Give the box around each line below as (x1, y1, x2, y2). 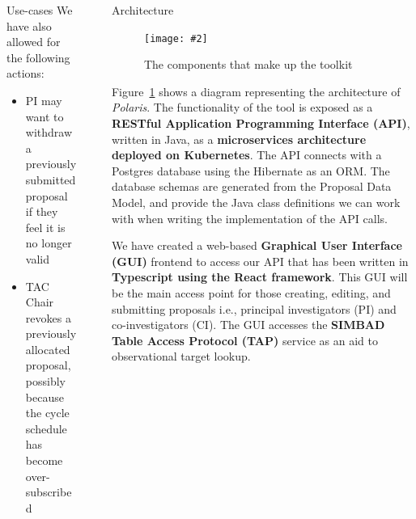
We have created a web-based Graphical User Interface (111, 237, 402, 254)
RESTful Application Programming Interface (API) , (111, 115, 410, 132)
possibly (25, 373, 66, 390)
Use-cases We (6, 2, 73, 18)
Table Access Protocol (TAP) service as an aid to (111, 331, 378, 348)
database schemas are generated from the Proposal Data (111, 178, 392, 195)
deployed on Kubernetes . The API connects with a (111, 146, 382, 163)
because (25, 388, 64, 405)
